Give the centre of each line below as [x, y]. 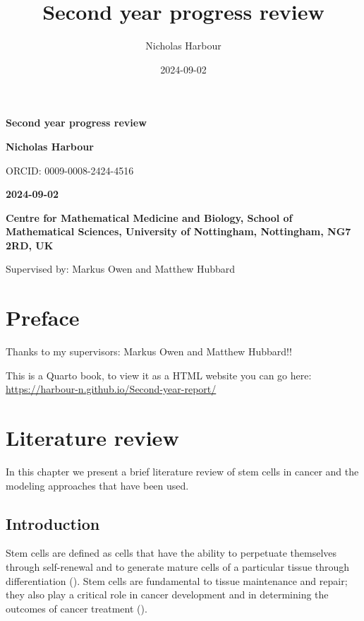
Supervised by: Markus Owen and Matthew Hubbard [121, 269]
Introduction [53, 523]
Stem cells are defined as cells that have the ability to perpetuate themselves [171, 553]
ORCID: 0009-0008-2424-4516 [70, 170]
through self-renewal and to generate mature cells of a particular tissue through [178, 567]
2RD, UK [30, 245]
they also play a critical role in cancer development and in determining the [167, 595]
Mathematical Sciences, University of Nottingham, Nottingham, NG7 [178, 231]
